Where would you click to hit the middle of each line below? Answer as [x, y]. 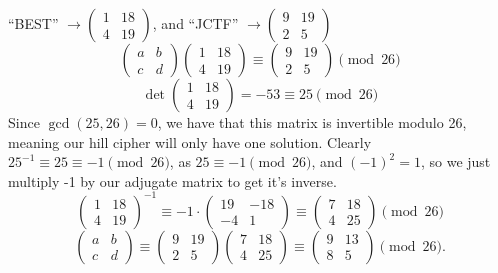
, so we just [455, 161]
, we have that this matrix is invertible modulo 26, [312, 122]
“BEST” [33, 23]
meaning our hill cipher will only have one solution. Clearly [190, 141]
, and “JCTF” [195, 23]
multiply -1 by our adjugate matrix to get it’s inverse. [172, 180]
